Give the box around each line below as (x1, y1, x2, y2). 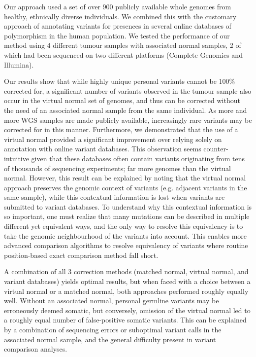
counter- (203, 143, 228, 154)
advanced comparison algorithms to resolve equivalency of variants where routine (4, 240, 248, 250)
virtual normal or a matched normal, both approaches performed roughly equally (4, 286, 249, 296)
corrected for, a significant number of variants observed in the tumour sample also (4, 85, 252, 96)
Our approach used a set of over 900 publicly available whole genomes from (4, 1, 231, 11)
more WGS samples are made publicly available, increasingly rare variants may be (4, 114, 252, 125)
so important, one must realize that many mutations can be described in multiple (4, 211, 250, 221)
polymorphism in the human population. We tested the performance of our (4, 30, 230, 40)
